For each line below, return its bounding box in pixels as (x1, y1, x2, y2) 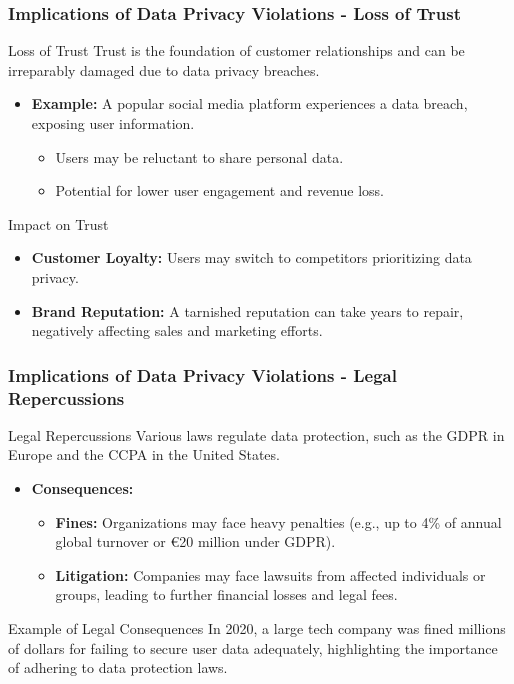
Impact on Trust (8, 213, 109, 234)
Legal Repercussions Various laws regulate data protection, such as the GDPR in (8, 424, 505, 445)
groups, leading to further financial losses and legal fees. (55, 584, 398, 605)
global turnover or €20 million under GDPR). (55, 531, 336, 552)
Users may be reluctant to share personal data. (55, 146, 344, 167)
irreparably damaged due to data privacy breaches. (8, 59, 320, 80)
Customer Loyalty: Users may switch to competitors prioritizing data (31, 247, 472, 268)
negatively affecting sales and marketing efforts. (31, 320, 323, 341)
